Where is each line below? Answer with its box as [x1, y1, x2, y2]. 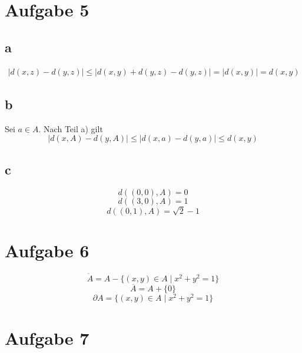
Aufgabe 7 [5, 325, 89, 349]
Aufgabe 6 [5, 238, 89, 262]
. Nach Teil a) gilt [38, 122, 103, 135]
